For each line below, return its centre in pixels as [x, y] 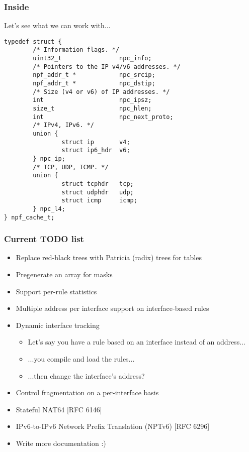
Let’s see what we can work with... [57, 25]
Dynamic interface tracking [58, 325]
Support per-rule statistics [56, 291]
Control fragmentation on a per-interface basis [87, 392]
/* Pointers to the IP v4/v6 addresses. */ [107, 67]
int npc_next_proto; [103, 117]
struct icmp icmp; [99, 201]
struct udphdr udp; [98, 192]
